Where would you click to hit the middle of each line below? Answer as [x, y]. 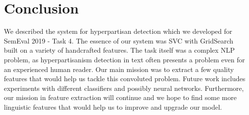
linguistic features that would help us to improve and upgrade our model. [113, 107]
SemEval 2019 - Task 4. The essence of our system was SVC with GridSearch [119, 40]
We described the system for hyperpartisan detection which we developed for [118, 31]
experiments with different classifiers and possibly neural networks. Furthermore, [124, 88]
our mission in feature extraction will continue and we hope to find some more [120, 97]
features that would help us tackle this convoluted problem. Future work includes [125, 79]
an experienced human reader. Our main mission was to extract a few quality [119, 69]
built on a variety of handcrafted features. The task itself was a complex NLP [119, 50]
